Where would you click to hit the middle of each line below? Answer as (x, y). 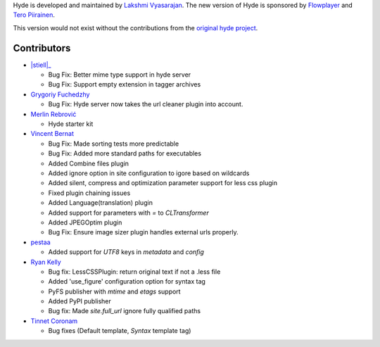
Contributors (42, 48)
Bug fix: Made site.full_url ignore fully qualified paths (124, 311)
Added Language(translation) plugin (100, 203)
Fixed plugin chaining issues (89, 193)
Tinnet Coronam (54, 321)
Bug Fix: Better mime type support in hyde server (120, 75)
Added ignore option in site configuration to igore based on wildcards (149, 173)
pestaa (40, 242)
